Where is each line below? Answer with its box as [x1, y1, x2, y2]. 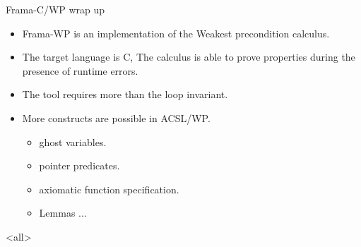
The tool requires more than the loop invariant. [22, 87, 228, 102]
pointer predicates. [39, 158, 120, 173]
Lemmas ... [39, 205, 87, 220]
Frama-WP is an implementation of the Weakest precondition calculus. [22, 25, 330, 40]
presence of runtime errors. [22, 63, 138, 78]
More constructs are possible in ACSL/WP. [22, 110, 211, 125]
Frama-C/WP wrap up [6, 2, 105, 16]
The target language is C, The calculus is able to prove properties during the [22, 49, 355, 64]
